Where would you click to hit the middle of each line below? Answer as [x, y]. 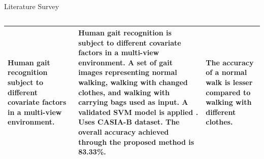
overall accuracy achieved [124, 132]
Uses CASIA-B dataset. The [129, 122]
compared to [228, 92]
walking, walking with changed [133, 82]
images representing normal [128, 72]
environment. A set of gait [125, 62]
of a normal [226, 72]
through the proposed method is [136, 142]
